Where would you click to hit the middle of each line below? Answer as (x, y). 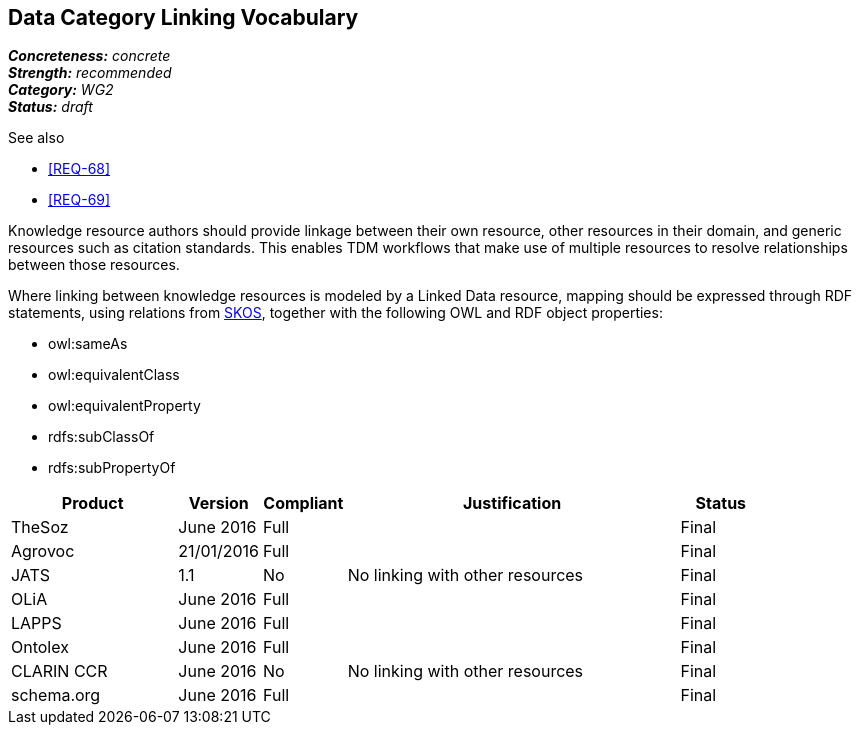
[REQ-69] (79, 200)
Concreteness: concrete (89, 56)
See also (36, 138)
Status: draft (50, 107)
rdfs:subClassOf (101, 437)
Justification (512, 503)
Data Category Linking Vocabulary (183, 17)
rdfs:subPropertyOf (112, 468)
